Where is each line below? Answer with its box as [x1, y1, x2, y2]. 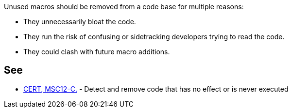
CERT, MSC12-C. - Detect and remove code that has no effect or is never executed [23, 84, 289, 93]
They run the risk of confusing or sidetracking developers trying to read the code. [23, 32, 285, 41]
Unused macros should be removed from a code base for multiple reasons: [4, 2, 244, 11]
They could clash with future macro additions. [23, 48, 170, 56]
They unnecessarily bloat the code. [23, 17, 136, 26]
